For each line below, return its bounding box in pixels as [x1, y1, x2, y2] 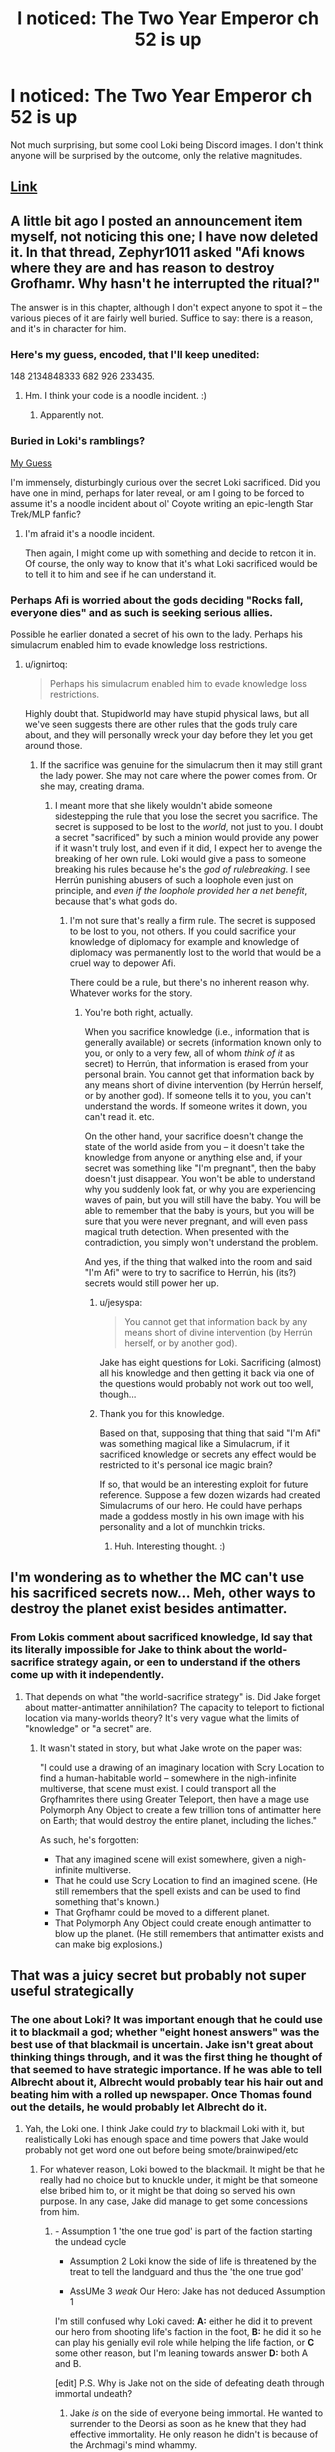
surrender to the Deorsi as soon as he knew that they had [69, 2418, 307, 2430]
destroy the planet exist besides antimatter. [10, 1600, 288, 1617]
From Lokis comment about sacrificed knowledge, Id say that [10, 1630, 313, 1644]
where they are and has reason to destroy [10, 259, 275, 276]
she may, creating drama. [39, 780, 145, 792]
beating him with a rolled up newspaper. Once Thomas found [10, 2088, 313, 2102]
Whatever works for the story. [69, 987, 193, 999]
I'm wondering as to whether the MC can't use [10, 1569, 305, 1586]
